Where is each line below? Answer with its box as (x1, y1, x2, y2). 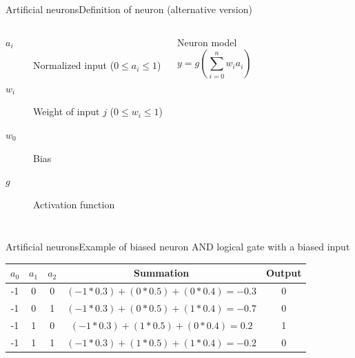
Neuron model (177, 34, 237, 49)
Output (266, 266, 302, 280)
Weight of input (33, 104, 100, 119)
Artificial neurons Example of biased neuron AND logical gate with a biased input (6, 239, 350, 254)
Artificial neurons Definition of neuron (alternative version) (6, 2, 252, 16)
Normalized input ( (33, 58, 114, 72)
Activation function (33, 197, 115, 211)
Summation (134, 266, 190, 280)
